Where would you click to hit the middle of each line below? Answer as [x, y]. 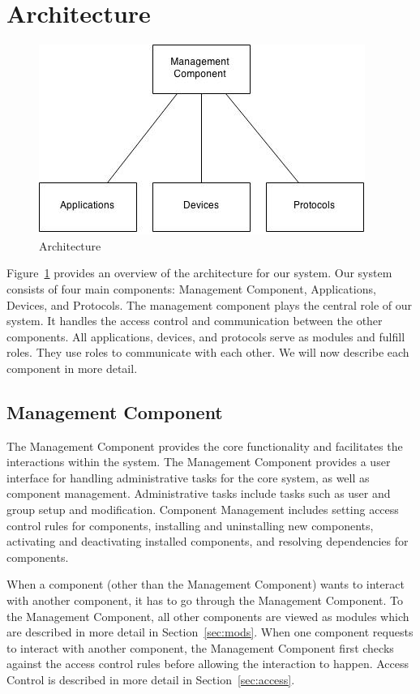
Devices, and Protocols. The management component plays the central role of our [210, 304]
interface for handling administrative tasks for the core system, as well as [188, 477]
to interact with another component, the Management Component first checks [200, 647]
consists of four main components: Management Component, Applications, [191, 288]
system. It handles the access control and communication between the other [195, 321]
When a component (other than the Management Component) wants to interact [206, 584]
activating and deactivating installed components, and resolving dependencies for [208, 541]
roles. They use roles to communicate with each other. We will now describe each [208, 352]
